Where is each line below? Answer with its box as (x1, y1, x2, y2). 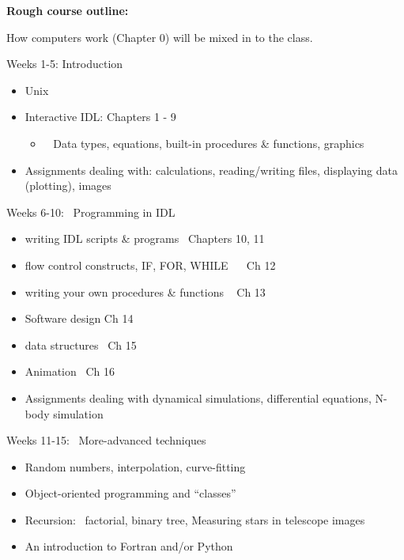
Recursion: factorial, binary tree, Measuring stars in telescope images (25, 511, 365, 528)
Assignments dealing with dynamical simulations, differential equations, (25, 389, 372, 406)
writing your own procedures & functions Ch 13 (25, 283, 266, 300)
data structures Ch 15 (25, 336, 137, 353)
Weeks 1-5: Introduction (6, 55, 123, 72)
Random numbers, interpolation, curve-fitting (25, 458, 246, 475)
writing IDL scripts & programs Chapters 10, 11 (25, 230, 265, 247)
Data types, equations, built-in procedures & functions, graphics (53, 134, 364, 151)
